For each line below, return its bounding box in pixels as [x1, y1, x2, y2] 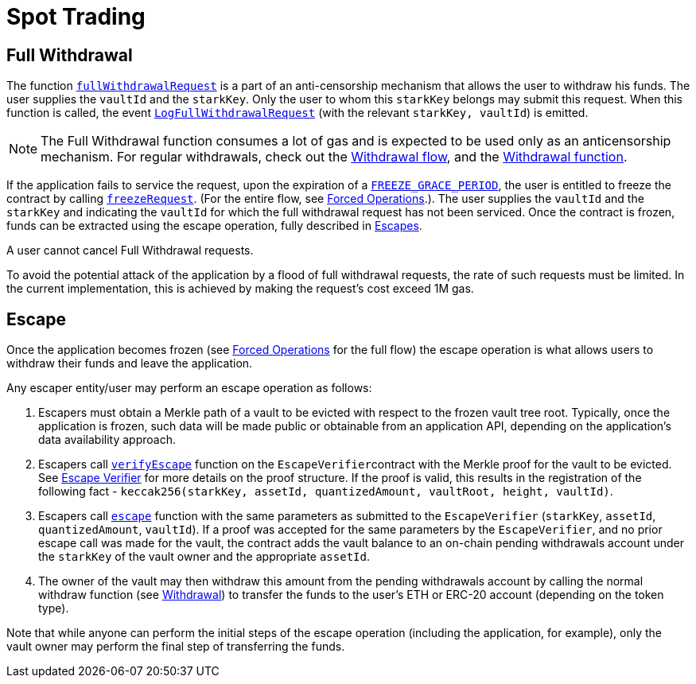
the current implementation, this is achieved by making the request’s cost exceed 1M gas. [6, 282, 474, 296]
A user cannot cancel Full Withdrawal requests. [6, 243, 254, 258]
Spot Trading [6, 3, 146, 30]
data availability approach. [38, 433, 176, 447]
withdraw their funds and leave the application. [6, 356, 253, 371]
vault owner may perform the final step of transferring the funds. [6, 639, 345, 654]
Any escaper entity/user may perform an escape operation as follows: [6, 381, 372, 395]
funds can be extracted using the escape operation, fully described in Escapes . [6, 219, 422, 233]
